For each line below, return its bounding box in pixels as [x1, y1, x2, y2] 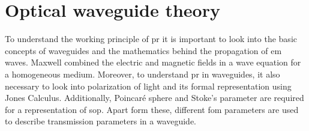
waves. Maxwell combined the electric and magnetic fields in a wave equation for [5, 56, 301, 69]
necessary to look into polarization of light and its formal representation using [5, 79, 292, 92]
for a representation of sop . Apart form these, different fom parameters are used [5, 103, 299, 115]
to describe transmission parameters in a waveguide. [5, 115, 197, 127]
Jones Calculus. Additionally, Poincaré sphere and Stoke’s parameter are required [5, 91, 304, 104]
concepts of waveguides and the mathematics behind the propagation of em [5, 44, 282, 56]
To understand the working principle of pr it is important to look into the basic [5, 32, 297, 45]
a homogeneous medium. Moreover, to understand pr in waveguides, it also [5, 67, 280, 80]
